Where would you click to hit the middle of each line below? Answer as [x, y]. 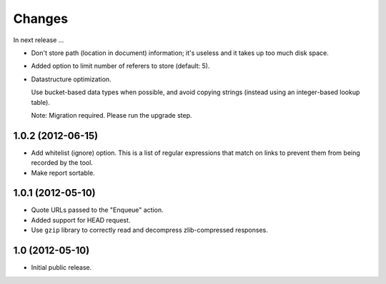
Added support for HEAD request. [81, 220]
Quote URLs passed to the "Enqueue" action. [97, 210]
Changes [40, 19]
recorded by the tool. [62, 163]
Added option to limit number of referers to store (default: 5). [120, 66]
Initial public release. [61, 268]
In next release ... [39, 40]
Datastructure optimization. [71, 79]
